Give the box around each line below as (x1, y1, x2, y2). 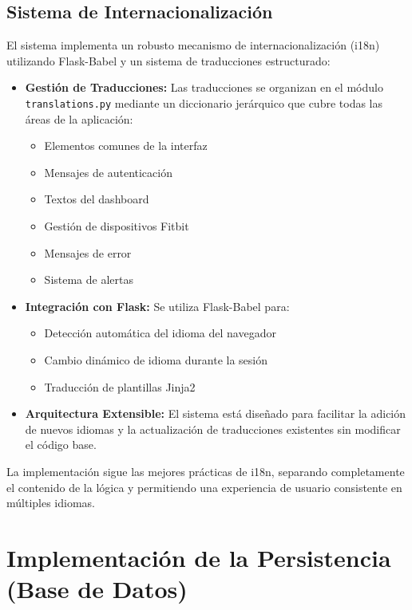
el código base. (25, 436, 97, 453)
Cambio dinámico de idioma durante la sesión (44, 351, 268, 368)
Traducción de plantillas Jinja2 (44, 378, 196, 395)
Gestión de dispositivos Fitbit (44, 218, 189, 234)
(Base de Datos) (6, 573, 188, 605)
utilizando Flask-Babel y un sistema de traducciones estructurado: (6, 52, 331, 69)
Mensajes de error (44, 244, 132, 261)
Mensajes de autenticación (44, 163, 172, 180)
